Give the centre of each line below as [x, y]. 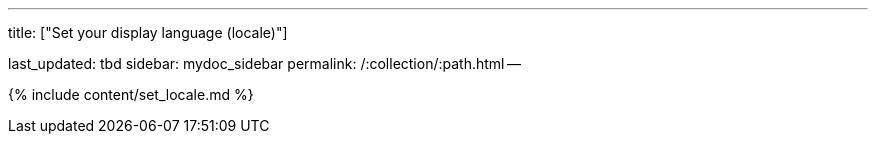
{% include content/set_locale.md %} [131, 94]
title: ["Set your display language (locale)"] [148, 32]
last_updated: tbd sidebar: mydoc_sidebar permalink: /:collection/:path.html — [265, 63]
